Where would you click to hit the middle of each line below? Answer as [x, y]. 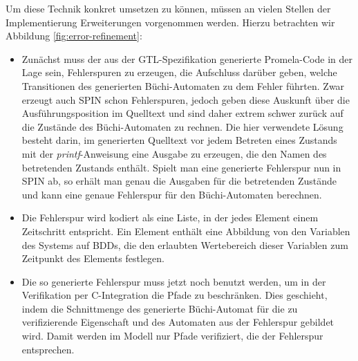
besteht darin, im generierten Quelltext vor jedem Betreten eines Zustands [179, 140]
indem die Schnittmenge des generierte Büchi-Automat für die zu [160, 308]
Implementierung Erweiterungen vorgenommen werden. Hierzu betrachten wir [170, 22]
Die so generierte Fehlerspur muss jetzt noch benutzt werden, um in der [174, 281]
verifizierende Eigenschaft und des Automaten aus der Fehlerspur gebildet [178, 322]
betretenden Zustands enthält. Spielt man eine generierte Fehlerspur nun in [181, 167]
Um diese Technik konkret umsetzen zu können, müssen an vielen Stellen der [168, 8]
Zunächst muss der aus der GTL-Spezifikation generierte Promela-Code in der [187, 58]
